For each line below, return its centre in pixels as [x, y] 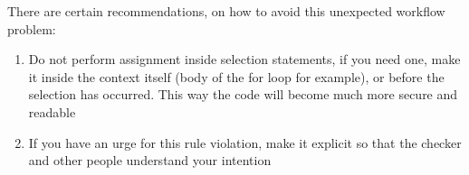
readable [52, 111]
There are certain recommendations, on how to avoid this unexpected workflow [226, 11]
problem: [32, 28]
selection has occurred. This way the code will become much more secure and [243, 94]
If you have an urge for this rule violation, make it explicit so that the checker [245, 142]
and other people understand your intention [150, 160]
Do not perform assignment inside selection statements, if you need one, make [244, 59]
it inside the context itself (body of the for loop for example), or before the [236, 76]
